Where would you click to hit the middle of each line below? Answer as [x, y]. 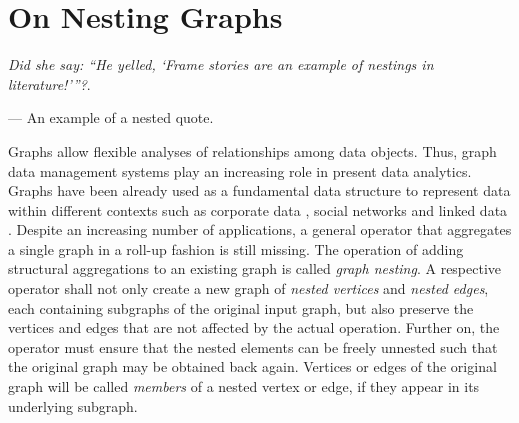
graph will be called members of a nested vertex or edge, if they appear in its [244, 386]
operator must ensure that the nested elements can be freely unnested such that [253, 346]
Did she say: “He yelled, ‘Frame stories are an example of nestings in [221, 64]
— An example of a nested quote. [111, 117]
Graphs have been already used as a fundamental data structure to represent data [259, 190]
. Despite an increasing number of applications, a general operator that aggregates [260, 229]
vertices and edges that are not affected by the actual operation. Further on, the [254, 327]
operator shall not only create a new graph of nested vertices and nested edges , [248, 288]
